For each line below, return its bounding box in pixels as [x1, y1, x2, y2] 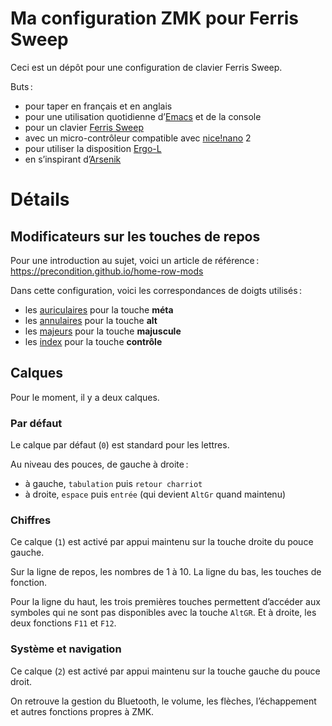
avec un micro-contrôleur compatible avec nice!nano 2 [24, 132, 252, 144]
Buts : [10, 80, 33, 92]
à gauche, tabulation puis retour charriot [24, 478, 203, 490]
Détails [10, 188, 70, 211]
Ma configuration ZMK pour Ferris [10, 7, 299, 30]
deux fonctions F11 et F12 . [10, 617, 117, 629]
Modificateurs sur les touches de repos [10, 228, 261, 245]
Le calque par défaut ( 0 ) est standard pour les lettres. [10, 439, 230, 451]
